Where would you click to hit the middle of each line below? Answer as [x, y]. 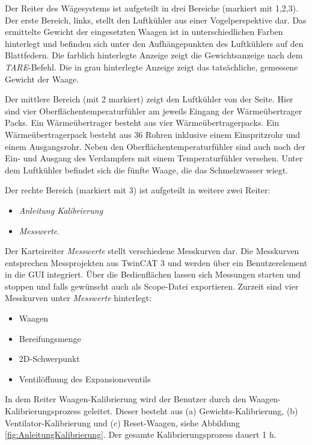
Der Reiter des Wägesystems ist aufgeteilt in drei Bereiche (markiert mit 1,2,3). [152, 8]
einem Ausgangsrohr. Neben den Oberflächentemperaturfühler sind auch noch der [155, 146]
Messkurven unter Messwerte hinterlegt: [78, 298]
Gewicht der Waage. [42, 79]
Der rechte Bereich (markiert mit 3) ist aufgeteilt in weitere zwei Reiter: [138, 190]
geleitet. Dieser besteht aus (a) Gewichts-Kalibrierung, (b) [191, 411]
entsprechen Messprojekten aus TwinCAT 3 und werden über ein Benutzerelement [156, 262]
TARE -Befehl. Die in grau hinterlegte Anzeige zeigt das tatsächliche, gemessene [151, 67]
